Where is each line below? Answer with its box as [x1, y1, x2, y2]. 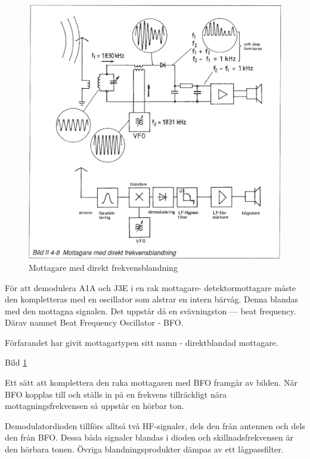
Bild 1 [5, 356, 27, 369]
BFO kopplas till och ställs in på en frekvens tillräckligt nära [5, 388, 227, 400]
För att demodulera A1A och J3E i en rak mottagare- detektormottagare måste [5, 281, 296, 293]
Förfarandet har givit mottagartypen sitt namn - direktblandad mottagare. [5, 336, 278, 348]
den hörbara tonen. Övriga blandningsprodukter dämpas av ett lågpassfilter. [5, 443, 284, 455]
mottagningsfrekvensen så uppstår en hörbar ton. [5, 399, 184, 412]
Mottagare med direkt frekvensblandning [29, 261, 178, 273]
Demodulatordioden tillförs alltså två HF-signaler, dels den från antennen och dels [5, 419, 305, 432]
